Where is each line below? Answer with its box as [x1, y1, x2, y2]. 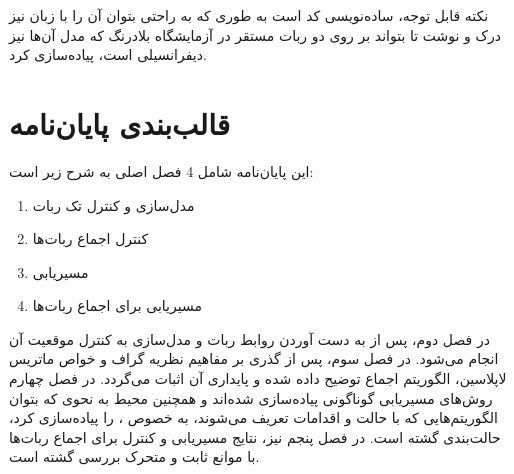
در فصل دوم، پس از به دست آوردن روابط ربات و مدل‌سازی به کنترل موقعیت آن [9, 328, 490, 349]
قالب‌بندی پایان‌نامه [9, 102, 231, 143]
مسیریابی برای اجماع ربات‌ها [32, 295, 202, 316]
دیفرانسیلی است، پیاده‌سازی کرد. [9, 44, 207, 65]
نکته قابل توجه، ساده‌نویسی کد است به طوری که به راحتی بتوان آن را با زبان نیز [9, 5, 489, 25]
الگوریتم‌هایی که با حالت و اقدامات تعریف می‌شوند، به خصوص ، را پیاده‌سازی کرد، [9, 407, 498, 428]
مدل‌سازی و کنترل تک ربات [32, 194, 195, 215]
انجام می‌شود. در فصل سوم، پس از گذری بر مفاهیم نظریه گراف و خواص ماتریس [9, 348, 499, 369]
